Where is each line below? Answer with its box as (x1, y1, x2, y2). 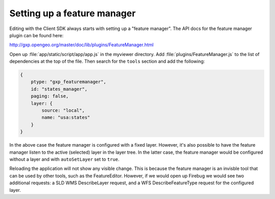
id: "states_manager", (31, 86, 88, 92)
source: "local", (41, 107, 85, 113)
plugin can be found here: (9, 32, 64, 38)
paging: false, (31, 93, 69, 99)
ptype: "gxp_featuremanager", (31, 79, 106, 85)
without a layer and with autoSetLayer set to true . (9, 156, 120, 162)
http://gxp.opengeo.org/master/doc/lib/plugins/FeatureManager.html (9, 42, 154, 48)
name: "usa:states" (41, 115, 90, 121)
